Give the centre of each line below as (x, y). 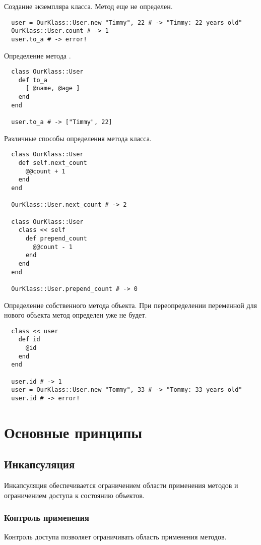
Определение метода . (38, 55)
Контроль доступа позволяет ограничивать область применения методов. (115, 536)
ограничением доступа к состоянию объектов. (74, 495)
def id (29, 340)
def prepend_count (56, 238)
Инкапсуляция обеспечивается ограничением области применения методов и (121, 485)
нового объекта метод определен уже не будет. (76, 315)
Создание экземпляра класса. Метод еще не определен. (88, 6)
